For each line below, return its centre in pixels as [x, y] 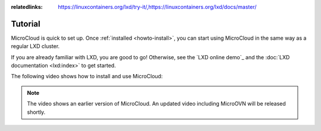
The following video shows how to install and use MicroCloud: [87, 76]
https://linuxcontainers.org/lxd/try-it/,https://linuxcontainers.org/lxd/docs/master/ [157, 7]
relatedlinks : [27, 7]
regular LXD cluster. [35, 46]
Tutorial [26, 24]
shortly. [36, 112]
